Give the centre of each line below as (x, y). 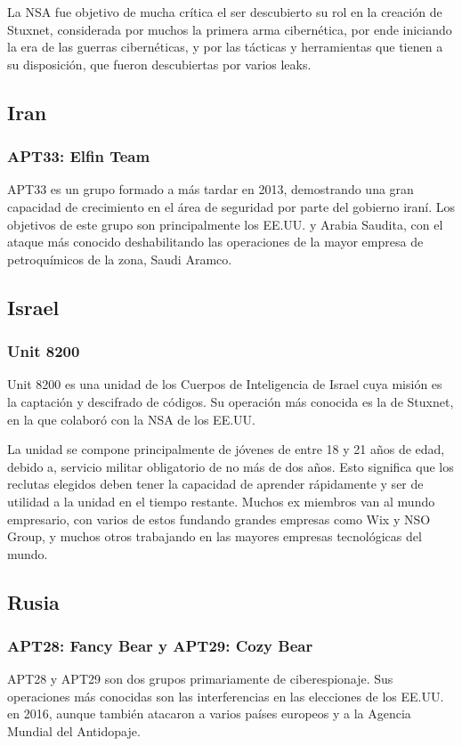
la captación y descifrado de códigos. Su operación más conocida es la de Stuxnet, (231, 401)
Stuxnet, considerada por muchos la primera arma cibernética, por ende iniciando (230, 29)
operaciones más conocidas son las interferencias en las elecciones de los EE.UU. (226, 696)
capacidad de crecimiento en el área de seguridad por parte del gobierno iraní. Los (231, 206)
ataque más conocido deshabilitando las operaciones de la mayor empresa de (215, 242)
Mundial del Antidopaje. (74, 731)
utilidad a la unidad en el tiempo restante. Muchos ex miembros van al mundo (221, 501)
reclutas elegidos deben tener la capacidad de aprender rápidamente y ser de (215, 484)
